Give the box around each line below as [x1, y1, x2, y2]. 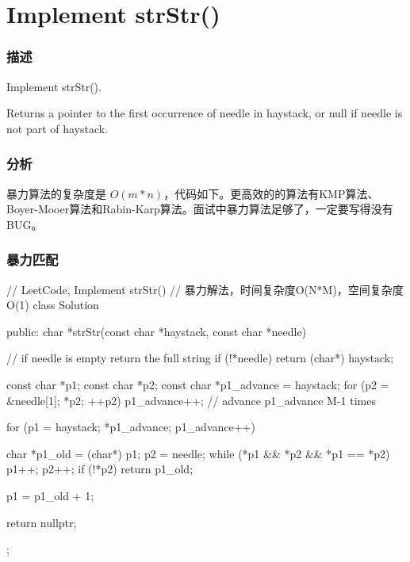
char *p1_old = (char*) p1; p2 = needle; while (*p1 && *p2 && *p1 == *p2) [6, 445, 390, 461]
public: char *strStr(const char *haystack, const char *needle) [6, 323, 307, 339]
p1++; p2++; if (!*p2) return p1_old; [6, 461, 194, 477]
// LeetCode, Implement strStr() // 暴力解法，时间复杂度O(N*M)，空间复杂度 [6, 281, 404, 297]
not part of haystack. [6, 120, 109, 136]
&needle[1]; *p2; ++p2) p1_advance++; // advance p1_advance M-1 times [6, 392, 376, 408]
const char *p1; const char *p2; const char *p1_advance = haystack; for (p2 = [6, 376, 389, 392]
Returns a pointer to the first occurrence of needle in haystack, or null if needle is [6, 105, 403, 121]
